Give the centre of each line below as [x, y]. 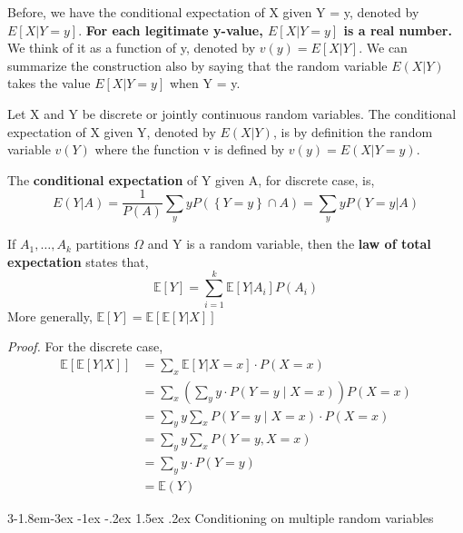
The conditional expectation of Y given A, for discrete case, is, [191, 179]
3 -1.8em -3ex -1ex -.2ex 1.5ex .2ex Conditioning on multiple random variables [221, 518]
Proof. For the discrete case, [85, 346]
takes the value [49, 83]
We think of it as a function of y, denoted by [132, 48]
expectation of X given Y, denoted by [112, 131]
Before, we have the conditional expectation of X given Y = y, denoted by [213, 12]
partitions [103, 244]
